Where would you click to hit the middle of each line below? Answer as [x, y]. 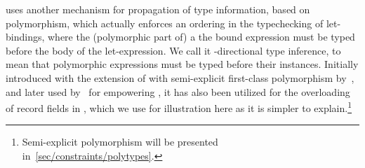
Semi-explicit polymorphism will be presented [120, 142]
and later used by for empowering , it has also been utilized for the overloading [178, 91]
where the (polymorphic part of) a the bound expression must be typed [201, 37]
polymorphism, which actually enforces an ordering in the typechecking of [165, 23]
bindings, [25, 37]
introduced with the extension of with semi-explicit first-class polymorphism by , [180, 77]
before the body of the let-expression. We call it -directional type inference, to [173, 50]
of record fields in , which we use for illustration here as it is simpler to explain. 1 [179, 107]
